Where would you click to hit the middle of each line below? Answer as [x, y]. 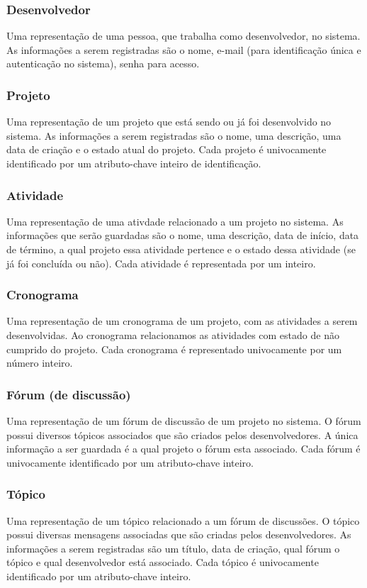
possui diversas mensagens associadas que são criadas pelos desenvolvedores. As [179, 534]
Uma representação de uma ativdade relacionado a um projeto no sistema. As [175, 221]
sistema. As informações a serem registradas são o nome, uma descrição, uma [174, 135]
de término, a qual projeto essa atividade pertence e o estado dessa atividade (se [181, 249]
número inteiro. [40, 363]
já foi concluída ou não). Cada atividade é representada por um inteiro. [161, 263]
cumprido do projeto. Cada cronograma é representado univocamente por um [174, 349]
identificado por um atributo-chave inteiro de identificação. [134, 163]
